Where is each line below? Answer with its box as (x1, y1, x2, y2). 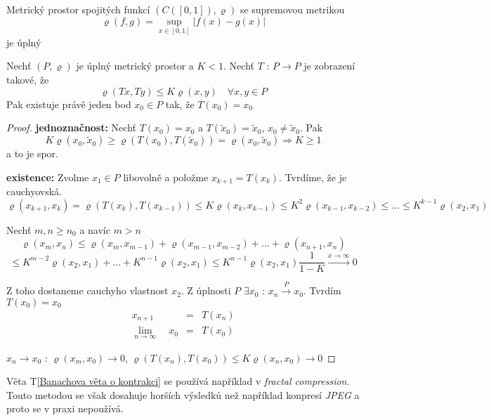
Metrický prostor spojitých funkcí (6, 2, 150, 16)
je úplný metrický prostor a (76, 58, 194, 73)
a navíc (79, 222, 110, 237)
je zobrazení (303, 58, 355, 73)
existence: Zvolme (6, 169, 89, 184)
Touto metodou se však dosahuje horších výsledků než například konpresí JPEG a (6, 387, 360, 402)
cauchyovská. (6, 184, 63, 199)
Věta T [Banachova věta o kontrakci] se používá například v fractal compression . (6, 374, 350, 388)
